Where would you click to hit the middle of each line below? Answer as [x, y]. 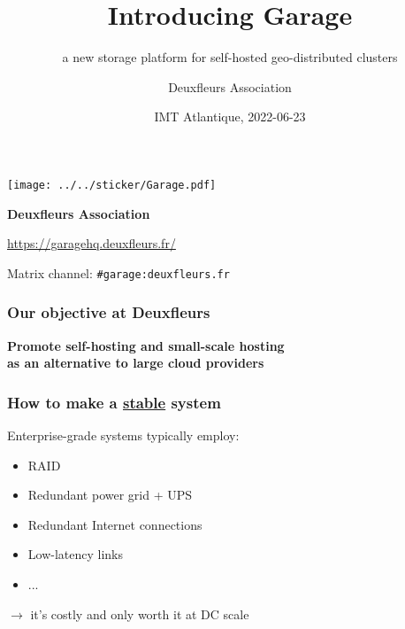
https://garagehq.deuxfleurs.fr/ [92, 243]
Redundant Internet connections [115, 524]
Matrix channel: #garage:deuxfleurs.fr [118, 272]
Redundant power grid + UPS [110, 495]
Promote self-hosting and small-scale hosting [146, 345]
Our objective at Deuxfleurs [109, 312]
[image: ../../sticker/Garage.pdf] [112, 185]
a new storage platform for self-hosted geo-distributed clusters [230, 57]
